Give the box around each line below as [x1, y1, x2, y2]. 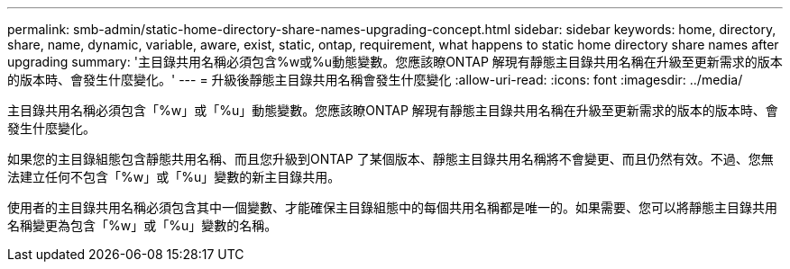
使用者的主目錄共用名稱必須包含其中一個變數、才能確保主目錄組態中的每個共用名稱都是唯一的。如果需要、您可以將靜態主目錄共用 [7, 200, 777, 215]
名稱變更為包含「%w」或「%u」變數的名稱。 [7, 218, 278, 233]
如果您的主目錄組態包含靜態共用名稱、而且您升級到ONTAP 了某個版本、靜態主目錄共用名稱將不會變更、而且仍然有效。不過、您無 [7, 151, 774, 166]
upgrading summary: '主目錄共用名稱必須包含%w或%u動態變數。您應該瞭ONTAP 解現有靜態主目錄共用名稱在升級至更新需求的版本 [7, 54, 783, 69]
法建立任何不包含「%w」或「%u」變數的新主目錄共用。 [7, 169, 341, 184]
